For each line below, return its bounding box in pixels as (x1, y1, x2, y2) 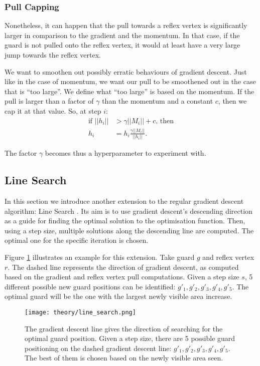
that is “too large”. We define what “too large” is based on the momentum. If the (5, 86, 254, 96)
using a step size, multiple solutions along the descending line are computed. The (5, 225, 254, 235)
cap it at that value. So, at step (5, 105, 101, 116)
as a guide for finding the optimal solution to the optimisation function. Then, (5, 215, 245, 226)
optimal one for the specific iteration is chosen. (5, 235, 149, 245)
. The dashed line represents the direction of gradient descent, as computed (8, 261, 239, 272)
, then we (218, 96, 247, 106)
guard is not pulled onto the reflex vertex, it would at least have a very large (5, 40, 240, 50)
